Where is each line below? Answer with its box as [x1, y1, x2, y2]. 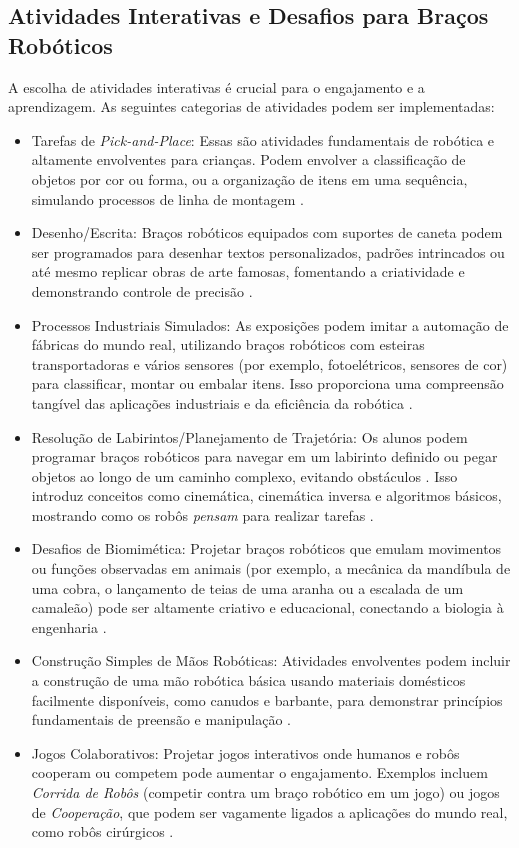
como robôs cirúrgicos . [31, 821, 174, 842]
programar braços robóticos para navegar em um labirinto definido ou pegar [31, 446, 498, 467]
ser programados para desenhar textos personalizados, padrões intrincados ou [31, 241, 505, 262]
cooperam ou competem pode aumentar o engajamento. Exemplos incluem [31, 762, 488, 783]
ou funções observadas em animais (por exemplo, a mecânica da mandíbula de [31, 558, 511, 579]
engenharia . [31, 616, 107, 637]
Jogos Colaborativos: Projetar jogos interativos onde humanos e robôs [31, 742, 460, 763]
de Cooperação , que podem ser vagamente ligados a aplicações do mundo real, [31, 801, 508, 822]
